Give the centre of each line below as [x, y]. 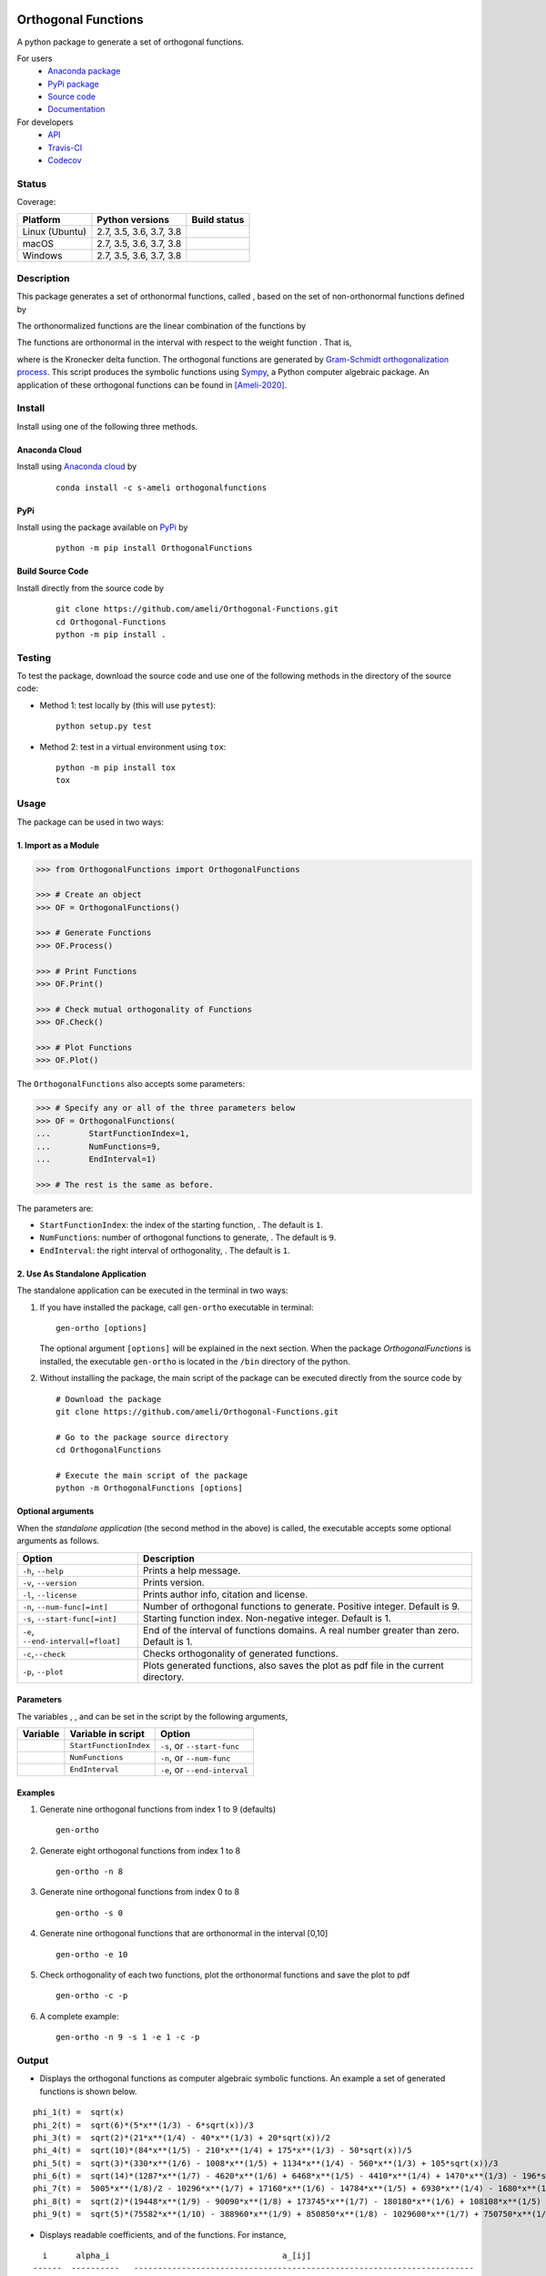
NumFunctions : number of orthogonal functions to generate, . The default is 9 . [188, 1237]
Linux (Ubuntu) [54, 231]
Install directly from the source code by [90, 588]
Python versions [133, 219]
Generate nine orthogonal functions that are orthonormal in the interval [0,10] [184, 1934]
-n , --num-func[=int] [65, 1606]
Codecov [65, 160]
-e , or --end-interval [205, 1769]
